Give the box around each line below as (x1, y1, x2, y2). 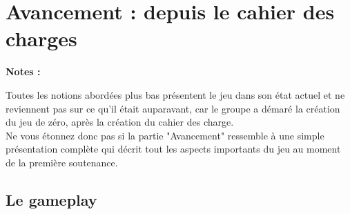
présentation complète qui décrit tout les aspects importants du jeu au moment (6, 142, 341, 156)
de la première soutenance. (6, 155, 118, 169)
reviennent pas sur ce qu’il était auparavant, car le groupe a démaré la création (6, 101, 340, 115)
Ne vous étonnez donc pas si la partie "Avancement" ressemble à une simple (6, 128, 324, 142)
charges (6, 24, 77, 52)
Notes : (6, 64, 41, 79)
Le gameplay (6, 188, 97, 210)
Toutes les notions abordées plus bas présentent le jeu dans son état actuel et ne (6, 87, 345, 101)
